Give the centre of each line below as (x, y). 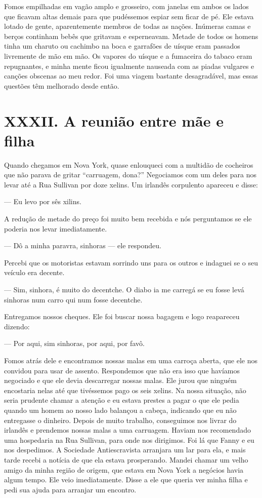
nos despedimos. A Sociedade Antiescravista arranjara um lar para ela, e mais (125, 450)
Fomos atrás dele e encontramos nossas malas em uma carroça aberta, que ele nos (131, 360)
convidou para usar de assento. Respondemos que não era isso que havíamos (122, 370)
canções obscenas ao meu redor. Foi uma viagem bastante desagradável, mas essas (131, 76)
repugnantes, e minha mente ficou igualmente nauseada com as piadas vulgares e (129, 66)
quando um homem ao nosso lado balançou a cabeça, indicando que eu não (120, 410)
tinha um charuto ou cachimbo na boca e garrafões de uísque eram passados (122, 46)
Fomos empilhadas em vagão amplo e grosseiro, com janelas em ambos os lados (126, 6)
